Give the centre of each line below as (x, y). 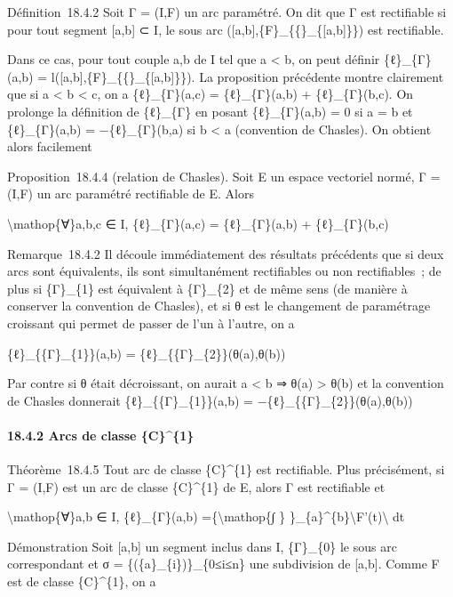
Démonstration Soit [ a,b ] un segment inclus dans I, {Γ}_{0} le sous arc (202, 546)
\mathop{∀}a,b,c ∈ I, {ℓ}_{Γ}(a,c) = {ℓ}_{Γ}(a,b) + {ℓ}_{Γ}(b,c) (198, 223)
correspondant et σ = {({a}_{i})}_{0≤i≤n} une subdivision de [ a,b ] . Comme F (223, 564)
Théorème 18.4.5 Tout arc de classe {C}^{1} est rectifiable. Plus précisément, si (226, 469)
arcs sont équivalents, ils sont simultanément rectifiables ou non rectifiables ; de (224, 271)
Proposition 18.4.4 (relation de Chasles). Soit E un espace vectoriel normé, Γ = (224, 176)
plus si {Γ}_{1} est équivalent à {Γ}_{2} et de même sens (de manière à (207, 288)
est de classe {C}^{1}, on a (82, 581)
